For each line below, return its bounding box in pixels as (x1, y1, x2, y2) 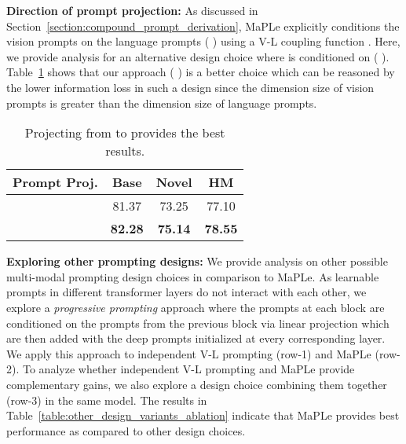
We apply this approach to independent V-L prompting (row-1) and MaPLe (6, 345, 371, 361)
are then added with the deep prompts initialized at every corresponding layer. (6, 330, 386, 347)
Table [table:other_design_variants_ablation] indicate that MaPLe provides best (6, 407, 400, 424)
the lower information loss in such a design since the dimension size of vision (6, 79, 375, 95)
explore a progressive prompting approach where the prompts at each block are (6, 299, 385, 315)
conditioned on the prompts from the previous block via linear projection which (6, 314, 390, 331)
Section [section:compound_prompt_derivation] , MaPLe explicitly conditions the (6, 17, 400, 34)
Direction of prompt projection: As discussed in (6, 2, 258, 18)
